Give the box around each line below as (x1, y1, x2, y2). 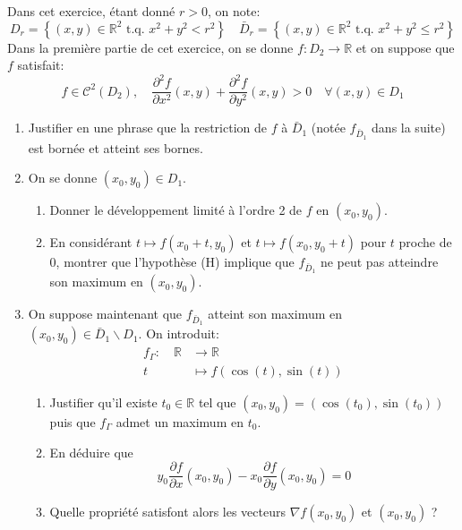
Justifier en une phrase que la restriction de (28, 118, 267, 137)
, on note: (207, 2, 261, 20)
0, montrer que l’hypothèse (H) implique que (49, 252, 295, 271)
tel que (198, 392, 236, 411)
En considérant (49, 233, 133, 252)
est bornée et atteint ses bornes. (28, 138, 203, 157)
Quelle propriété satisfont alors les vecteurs (49, 502, 287, 521)
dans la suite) (372, 118, 446, 137)
